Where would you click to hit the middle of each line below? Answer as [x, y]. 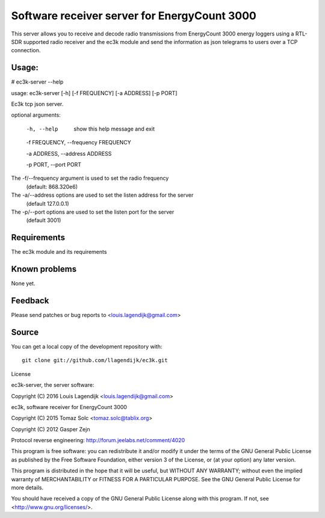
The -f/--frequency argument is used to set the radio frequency [90, 178]
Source [25, 332]
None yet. [23, 283]
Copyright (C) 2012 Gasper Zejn [51, 429]
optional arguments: [36, 115]
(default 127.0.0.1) [48, 203]
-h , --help [42, 129]
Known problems [44, 269]
